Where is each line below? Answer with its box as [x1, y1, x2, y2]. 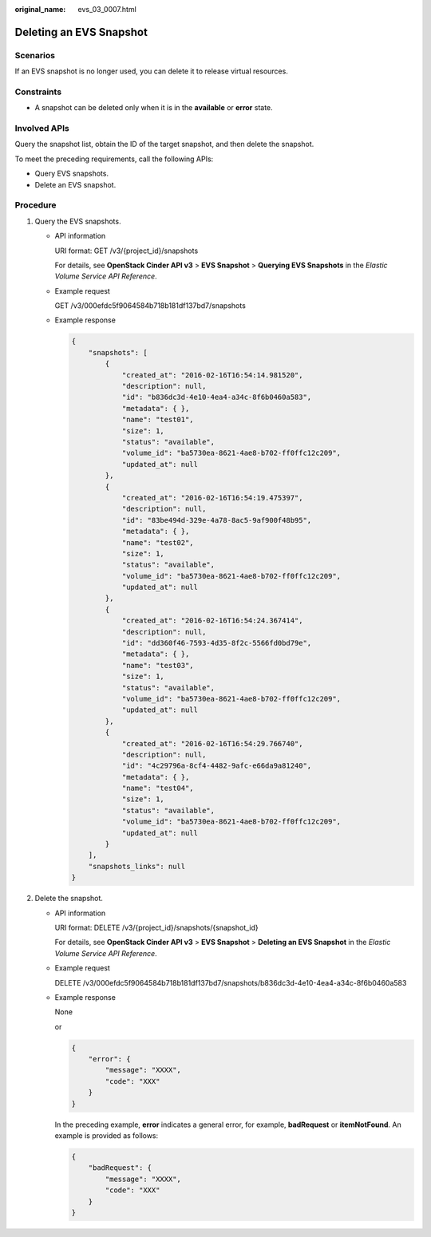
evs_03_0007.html [77, 5, 137, 14]
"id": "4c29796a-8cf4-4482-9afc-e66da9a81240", [121, 761, 312, 770]
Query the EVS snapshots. [34, 216, 121, 226]
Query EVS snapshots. [34, 168, 109, 179]
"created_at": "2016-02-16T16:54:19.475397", [121, 493, 303, 502]
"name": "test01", [121, 415, 195, 425]
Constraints [14, 86, 62, 97]
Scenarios [14, 49, 56, 61]
